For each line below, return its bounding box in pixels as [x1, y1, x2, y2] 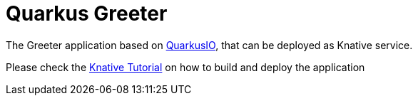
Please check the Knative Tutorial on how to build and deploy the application [6, 60, 365, 73]
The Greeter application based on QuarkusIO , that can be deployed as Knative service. [6, 38, 413, 51]
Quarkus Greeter [6, 1, 168, 26]
